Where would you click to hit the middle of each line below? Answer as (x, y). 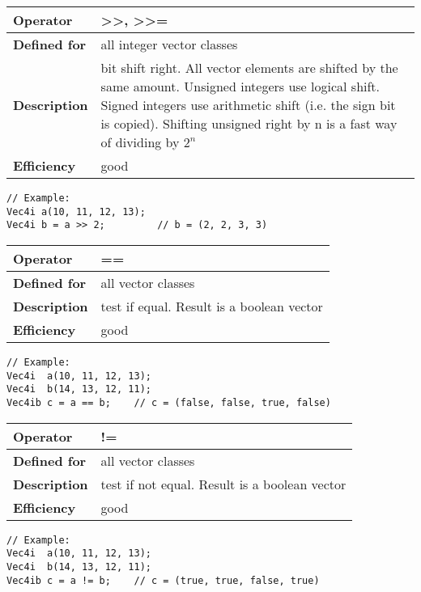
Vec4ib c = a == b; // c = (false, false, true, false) (169, 402)
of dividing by (140, 142)
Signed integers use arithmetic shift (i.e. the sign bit (248, 105)
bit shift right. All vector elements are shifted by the (249, 68)
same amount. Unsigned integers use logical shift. (240, 86)
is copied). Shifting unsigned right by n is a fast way (249, 123)
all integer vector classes (169, 44)
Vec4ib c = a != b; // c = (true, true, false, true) (163, 580)
